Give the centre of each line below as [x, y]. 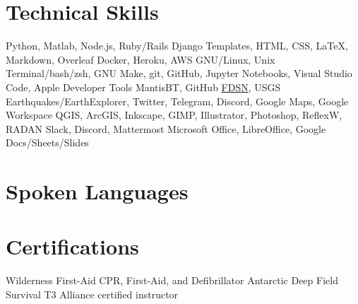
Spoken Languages [97, 191]
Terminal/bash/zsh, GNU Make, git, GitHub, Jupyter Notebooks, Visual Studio [179, 73]
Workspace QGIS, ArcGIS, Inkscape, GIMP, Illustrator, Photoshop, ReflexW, [174, 115]
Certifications [72, 246]
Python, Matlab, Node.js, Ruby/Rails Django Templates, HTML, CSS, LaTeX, [177, 46]
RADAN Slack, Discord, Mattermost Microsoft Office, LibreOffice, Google [166, 128]
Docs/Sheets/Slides [47, 142]
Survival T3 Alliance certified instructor [92, 294]
